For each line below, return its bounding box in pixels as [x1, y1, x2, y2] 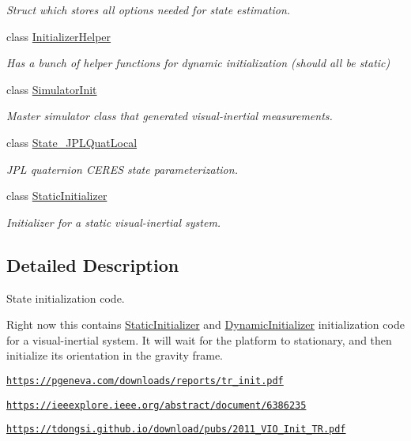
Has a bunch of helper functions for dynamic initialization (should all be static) [6, 55, 390, 71]
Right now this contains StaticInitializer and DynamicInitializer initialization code [6, 316, 405, 333]
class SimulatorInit [6, 81, 97, 97]
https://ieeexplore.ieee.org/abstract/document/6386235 [6, 399, 307, 411]
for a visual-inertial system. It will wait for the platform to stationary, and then [6, 331, 392, 348]
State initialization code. [6, 289, 125, 306]
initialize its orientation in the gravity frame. [6, 347, 223, 364]
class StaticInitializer [6, 187, 107, 204]
